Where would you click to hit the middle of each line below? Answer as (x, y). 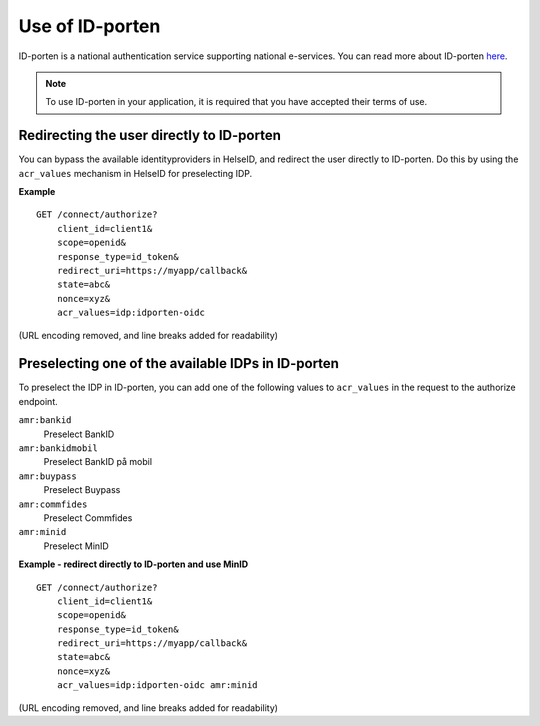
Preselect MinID (76, 546)
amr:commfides (53, 504)
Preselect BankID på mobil (98, 462)
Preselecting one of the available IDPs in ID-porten (179, 363)
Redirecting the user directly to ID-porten (150, 135)
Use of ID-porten (89, 26)
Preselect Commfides (88, 517)
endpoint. (38, 401)
